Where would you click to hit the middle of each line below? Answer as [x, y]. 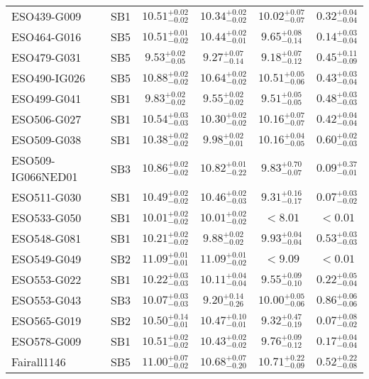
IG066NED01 [45, 176]
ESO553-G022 [46, 279]
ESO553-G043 [46, 300]
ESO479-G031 [46, 57]
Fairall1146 [39, 362]
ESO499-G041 [46, 98]
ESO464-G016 [46, 37]
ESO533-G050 [46, 218]
